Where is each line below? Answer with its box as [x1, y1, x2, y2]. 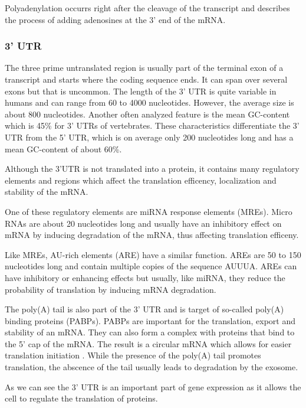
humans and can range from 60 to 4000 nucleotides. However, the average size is [5, 96, 294, 109]
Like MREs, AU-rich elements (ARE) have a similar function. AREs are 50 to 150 [5, 248, 301, 260]
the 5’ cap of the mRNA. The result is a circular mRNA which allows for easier [5, 337, 292, 350]
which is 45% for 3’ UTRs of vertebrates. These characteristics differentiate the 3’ [5, 119, 300, 132]
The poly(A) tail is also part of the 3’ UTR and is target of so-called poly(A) [5, 303, 284, 315]
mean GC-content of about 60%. [5, 142, 122, 155]
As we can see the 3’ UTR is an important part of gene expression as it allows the [5, 380, 301, 393]
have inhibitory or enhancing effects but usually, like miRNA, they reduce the [5, 271, 285, 283]
